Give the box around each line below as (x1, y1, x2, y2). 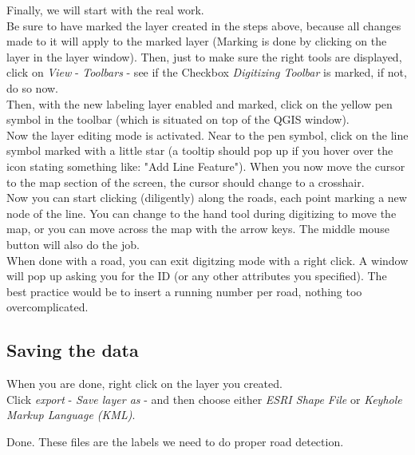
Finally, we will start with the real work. (6, 2, 204, 18)
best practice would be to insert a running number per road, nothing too (6, 283, 362, 299)
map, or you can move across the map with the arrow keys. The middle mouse (6, 220, 389, 237)
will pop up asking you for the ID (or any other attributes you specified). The (6, 267, 387, 284)
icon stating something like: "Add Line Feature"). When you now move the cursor (6, 157, 405, 174)
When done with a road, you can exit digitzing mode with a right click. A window (6, 251, 409, 268)
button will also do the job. (6, 235, 140, 252)
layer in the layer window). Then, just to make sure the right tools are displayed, (6, 48, 402, 65)
